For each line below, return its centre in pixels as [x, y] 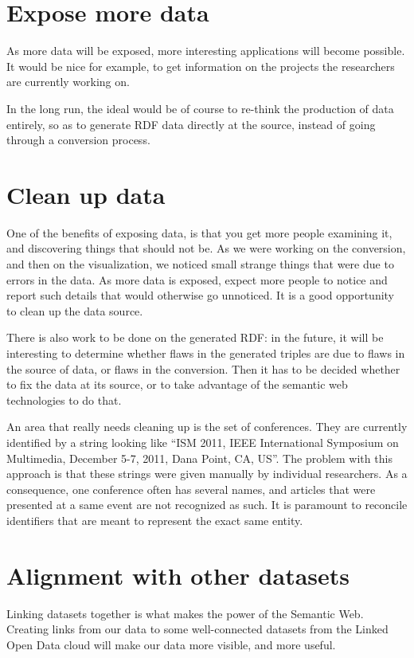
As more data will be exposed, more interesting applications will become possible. [206, 51]
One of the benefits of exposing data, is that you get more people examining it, [199, 232]
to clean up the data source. [75, 310]
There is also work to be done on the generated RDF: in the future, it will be [195, 337]
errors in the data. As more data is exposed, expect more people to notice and [197, 279]
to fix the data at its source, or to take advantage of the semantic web [177, 384]
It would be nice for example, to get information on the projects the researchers [201, 66]
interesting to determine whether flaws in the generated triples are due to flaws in [206, 352]
